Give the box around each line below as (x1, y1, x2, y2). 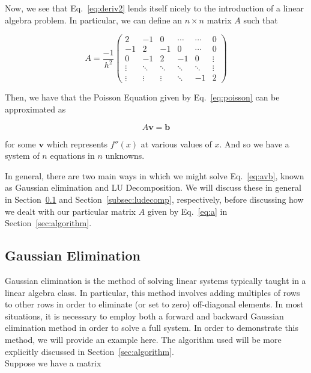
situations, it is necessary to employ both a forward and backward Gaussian (5, 309, 284, 322)
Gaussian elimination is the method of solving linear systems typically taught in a (5, 274, 306, 286)
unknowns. (105, 149, 145, 162)
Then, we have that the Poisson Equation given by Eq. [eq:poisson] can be (5, 91, 280, 103)
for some (5, 137, 36, 150)
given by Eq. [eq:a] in (147, 205, 228, 217)
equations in (50, 149, 95, 162)
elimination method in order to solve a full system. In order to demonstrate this (5, 321, 299, 334)
